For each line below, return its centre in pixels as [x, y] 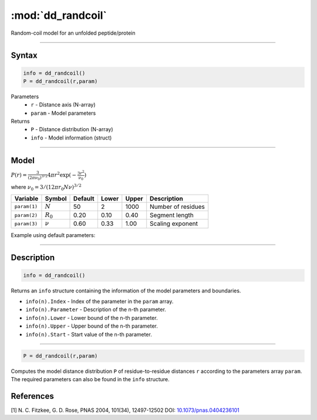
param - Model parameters [63, 113]
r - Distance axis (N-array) [63, 105]
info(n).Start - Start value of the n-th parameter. [89, 334]
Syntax [24, 56]
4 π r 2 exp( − [62, 175]
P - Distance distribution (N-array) [72, 129]
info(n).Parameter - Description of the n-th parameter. [96, 309]
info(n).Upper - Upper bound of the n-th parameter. [92, 326]
